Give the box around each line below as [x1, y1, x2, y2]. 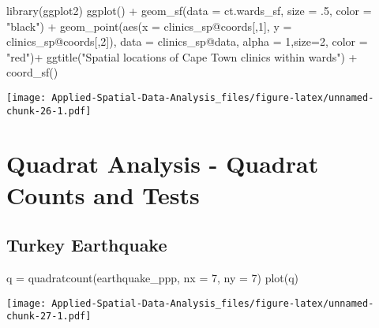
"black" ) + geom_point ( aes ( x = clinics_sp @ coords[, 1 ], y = [6, 17, 292, 34]
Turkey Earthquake [6, 233, 167, 257]
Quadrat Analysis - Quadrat [6, 147, 319, 180]
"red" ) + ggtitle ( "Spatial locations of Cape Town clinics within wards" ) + [6, 48, 358, 65]
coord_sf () [6, 64, 58, 80]
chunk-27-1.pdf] [6, 311, 92, 322]
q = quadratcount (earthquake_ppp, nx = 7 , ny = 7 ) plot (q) [6, 270, 299, 286]
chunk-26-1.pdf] [6, 105, 92, 117]
